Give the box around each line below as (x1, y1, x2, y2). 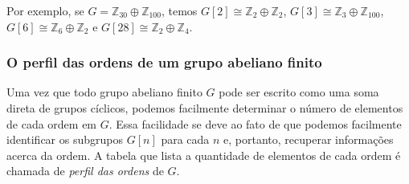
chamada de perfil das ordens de (6, 162, 164, 179)
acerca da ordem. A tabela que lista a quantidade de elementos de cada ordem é (6, 146, 401, 163)
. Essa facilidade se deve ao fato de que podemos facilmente (108, 115, 402, 132)
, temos (161, 2, 198, 18)
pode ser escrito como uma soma (219, 84, 379, 100)
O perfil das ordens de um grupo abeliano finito (6, 52, 322, 72)
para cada (161, 131, 210, 148)
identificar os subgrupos (6, 131, 123, 148)
